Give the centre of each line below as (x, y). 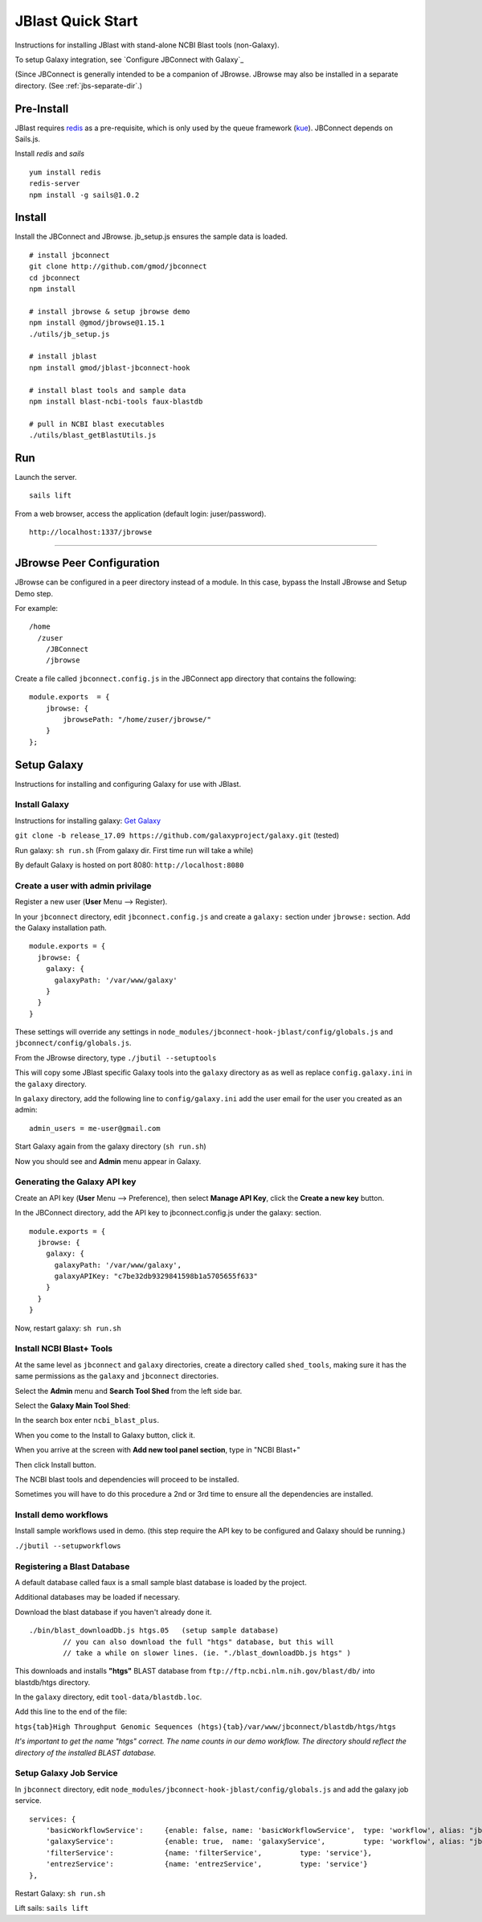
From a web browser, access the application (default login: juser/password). (141, 514)
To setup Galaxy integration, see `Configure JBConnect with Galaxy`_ (129, 59)
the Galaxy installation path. (61, 928)
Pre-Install (42, 109)
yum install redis (65, 172)
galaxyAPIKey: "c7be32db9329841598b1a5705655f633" (156, 1277)
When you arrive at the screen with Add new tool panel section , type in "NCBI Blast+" (157, 1450)
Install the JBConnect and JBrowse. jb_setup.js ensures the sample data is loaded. (151, 236)
